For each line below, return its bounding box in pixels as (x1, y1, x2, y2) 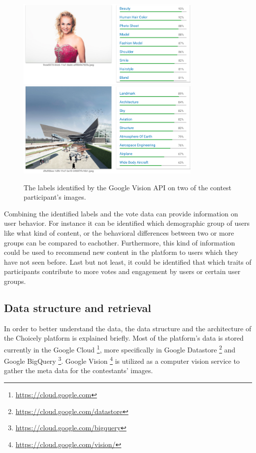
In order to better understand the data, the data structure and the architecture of (4, 323, 252, 333)
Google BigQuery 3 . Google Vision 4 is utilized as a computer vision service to (4, 354, 240, 366)
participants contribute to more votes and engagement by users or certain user (4, 266, 241, 277)
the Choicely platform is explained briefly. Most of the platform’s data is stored (4, 333, 244, 343)
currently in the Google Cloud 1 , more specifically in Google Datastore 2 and (4, 343, 236, 354)
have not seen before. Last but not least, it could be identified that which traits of (4, 256, 252, 267)
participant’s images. (24, 192, 86, 202)
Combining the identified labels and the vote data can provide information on (4, 208, 238, 218)
